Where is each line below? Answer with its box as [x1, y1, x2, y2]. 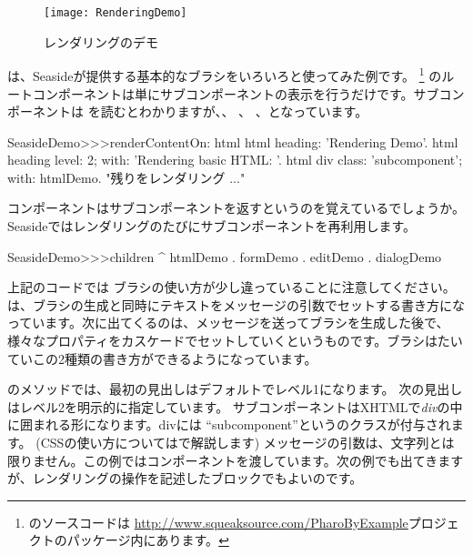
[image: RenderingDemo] [44, 6, 187, 19]
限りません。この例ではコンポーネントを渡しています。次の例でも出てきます [7, 450, 464, 469]
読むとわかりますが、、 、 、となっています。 [100, 102, 368, 121]
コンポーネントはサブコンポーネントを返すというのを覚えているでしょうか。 [7, 198, 466, 217]
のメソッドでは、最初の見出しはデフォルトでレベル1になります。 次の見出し [7, 379, 463, 399]
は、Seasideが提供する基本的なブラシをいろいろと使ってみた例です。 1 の [7, 64, 442, 85]
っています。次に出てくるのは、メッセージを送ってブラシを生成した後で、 [7, 313, 449, 332]
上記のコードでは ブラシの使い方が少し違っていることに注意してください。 [7, 277, 456, 297]
